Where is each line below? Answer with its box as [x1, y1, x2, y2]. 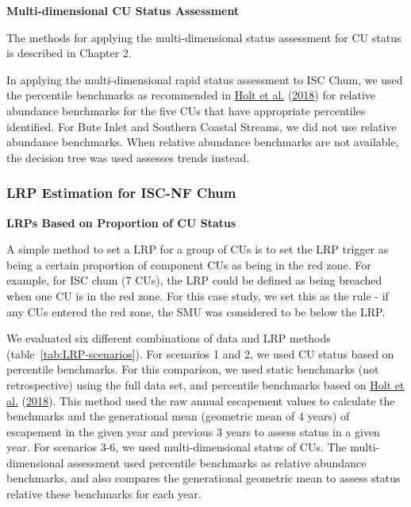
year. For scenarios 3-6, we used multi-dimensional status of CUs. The [6, 439, 347, 455]
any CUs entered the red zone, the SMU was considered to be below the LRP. [6, 303, 386, 319]
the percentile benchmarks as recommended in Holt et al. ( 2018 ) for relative [6, 87, 376, 103]
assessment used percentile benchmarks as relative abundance [67, 454, 367, 470]
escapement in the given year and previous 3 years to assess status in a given [6, 423, 380, 439]
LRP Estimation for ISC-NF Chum [6, 183, 236, 203]
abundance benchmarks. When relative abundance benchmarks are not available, [6, 134, 399, 150]
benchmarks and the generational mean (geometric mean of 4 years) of [6, 408, 350, 424]
